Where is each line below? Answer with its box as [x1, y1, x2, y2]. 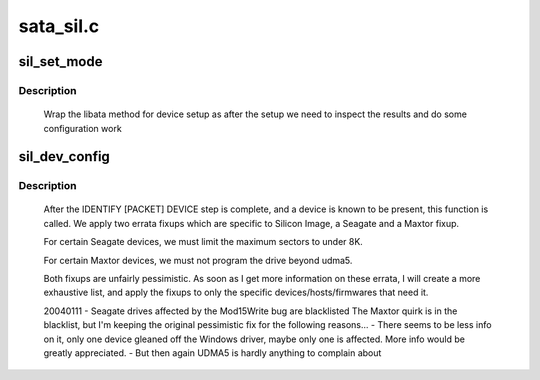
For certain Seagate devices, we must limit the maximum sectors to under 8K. [43, 236, 364, 248]
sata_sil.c [18, 15, 100, 37]
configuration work [43, 122, 122, 134]
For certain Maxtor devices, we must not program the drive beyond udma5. [43, 254, 353, 266]
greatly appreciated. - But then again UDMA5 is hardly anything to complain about [43, 347, 382, 359]
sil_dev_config [18, 148, 110, 165]
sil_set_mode [18, 53, 103, 70]
